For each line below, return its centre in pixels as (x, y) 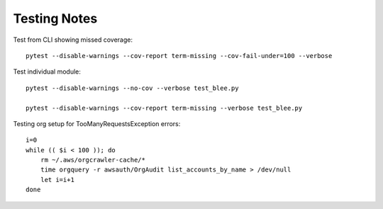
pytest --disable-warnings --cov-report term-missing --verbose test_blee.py (164, 108)
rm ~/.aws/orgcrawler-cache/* (93, 160)
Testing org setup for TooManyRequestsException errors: (97, 123)
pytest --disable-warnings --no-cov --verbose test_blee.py (132, 88)
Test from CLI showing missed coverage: (73, 40)
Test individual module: (47, 72)
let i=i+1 (57, 180)
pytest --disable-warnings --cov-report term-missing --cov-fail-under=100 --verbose (179, 56)
